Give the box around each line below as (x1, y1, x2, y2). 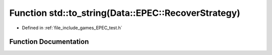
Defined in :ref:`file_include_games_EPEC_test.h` (22, 25, 123, 31)
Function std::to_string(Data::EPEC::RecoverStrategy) (9, 7, 240, 18)
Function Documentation (9, 38, 89, 46)
